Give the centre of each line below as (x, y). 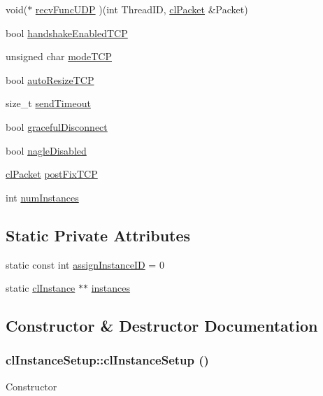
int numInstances (42, 197)
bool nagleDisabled (46, 150)
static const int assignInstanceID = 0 (85, 264)
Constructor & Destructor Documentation (162, 326)
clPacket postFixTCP (52, 174)
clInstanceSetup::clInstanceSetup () (107, 360)
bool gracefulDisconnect (57, 126)
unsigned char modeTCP (59, 56)
